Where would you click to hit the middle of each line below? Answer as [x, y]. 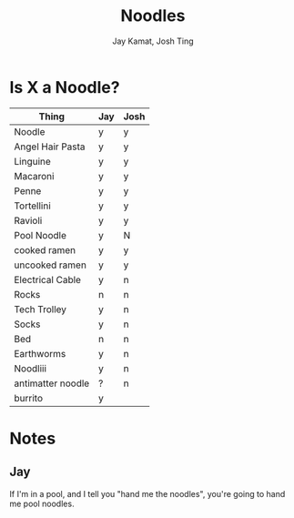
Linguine [33, 161]
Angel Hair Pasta [50, 147]
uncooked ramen [50, 265]
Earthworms [40, 353]
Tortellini [33, 206]
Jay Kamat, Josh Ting [153, 41]
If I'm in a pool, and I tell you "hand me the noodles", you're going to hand [147, 493]
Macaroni [34, 176]
